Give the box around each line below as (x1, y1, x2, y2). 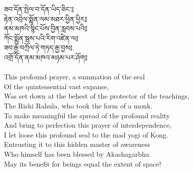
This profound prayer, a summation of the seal (4, 71, 145, 82)
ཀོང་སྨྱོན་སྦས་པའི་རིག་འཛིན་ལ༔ (4, 33, 78, 43)
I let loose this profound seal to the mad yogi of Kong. (4, 129, 168, 139)
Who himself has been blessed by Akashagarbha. (4, 148, 151, 159)
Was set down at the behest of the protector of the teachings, (4, 91, 190, 101)
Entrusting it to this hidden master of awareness (4, 139, 151, 149)
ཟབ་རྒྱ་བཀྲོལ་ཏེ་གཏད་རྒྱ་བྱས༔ (4, 42, 73, 53)
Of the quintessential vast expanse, (4, 81, 109, 91)
